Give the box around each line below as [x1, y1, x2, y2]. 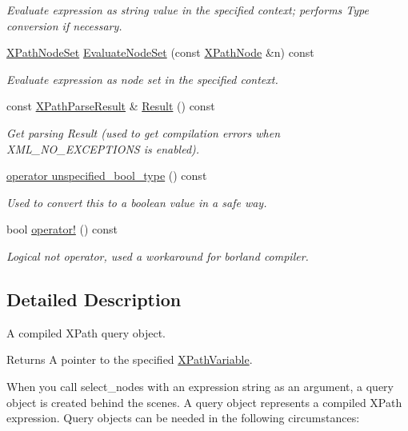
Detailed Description [6, 286, 182, 311]
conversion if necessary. [6, 17, 122, 34]
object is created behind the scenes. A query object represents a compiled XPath [6, 393, 402, 410]
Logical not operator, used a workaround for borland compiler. [6, 247, 309, 264]
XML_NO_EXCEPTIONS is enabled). [6, 140, 200, 157]
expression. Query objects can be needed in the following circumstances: [6, 409, 360, 426]
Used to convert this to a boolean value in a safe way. [6, 194, 267, 210]
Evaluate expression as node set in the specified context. [6, 70, 278, 87]
